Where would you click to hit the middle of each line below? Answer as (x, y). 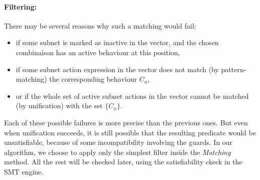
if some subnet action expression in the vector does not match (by (117, 69)
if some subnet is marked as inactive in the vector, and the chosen (117, 42)
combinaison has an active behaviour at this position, (98, 52)
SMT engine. (24, 171)
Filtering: (21, 6)
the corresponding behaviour (93, 79)
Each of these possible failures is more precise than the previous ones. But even (126, 122)
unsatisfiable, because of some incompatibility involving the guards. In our (118, 142)
